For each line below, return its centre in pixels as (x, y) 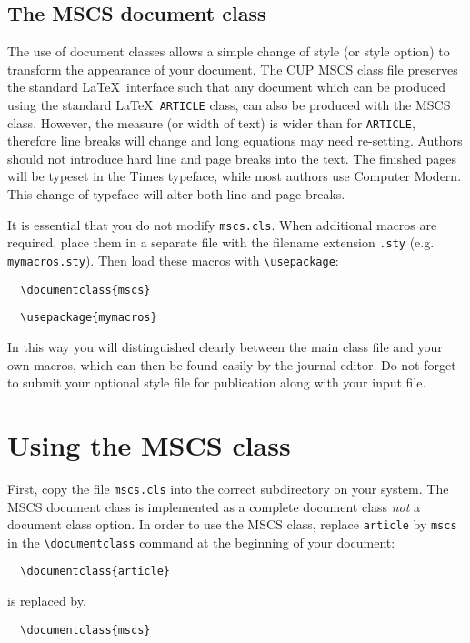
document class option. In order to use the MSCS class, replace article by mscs (232, 524)
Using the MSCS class (149, 444)
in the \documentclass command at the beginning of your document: (201, 542)
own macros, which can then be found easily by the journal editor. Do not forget (232, 364)
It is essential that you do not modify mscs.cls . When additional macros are (222, 224)
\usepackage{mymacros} (89, 318)
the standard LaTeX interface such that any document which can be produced (226, 87)
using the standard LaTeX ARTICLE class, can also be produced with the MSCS (229, 104)
